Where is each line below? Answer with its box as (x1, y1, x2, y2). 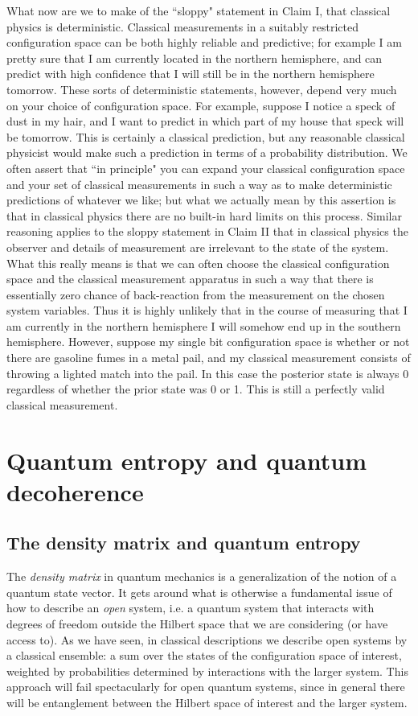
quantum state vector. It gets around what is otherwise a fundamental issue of (6, 583, 392, 600)
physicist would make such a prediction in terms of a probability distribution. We (6, 144, 408, 161)
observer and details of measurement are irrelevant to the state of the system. (6, 238, 389, 255)
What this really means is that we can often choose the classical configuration (6, 254, 390, 271)
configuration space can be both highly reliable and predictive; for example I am (6, 34, 402, 51)
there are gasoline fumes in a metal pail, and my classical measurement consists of (6, 349, 411, 366)
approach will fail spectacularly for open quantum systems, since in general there (6, 678, 405, 695)
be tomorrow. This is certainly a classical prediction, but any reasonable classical (6, 128, 405, 145)
